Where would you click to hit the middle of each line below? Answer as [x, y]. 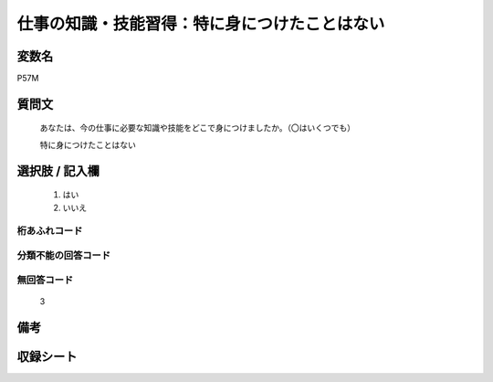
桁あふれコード [50, 231]
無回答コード [45, 280]
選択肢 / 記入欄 [58, 170]
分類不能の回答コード [64, 255]
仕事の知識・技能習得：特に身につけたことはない [201, 24]
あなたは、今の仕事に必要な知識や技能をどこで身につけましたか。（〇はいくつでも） [198, 128]
